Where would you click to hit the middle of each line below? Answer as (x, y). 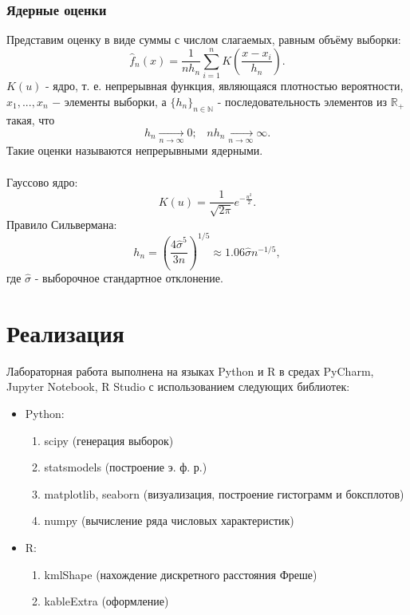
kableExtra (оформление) (106, 601)
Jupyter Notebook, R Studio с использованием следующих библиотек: (178, 386)
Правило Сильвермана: (62, 224)
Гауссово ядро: (42, 181)
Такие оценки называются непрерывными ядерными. (135, 150)
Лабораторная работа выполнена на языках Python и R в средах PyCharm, (190, 371)
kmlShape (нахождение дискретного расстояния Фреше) (181, 574)
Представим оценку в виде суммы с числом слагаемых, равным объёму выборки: (204, 39)
